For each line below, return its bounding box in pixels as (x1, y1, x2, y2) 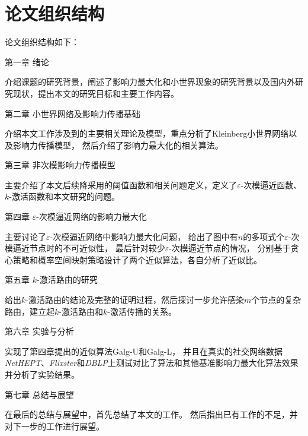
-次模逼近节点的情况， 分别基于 (169, 242, 291, 254)
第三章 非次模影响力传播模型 (5, 159, 115, 171)
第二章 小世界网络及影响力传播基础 (5, 107, 140, 119)
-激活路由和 (59, 305, 103, 317)
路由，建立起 (5, 305, 54, 317)
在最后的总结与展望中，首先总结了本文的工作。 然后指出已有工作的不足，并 (5, 408, 298, 421)
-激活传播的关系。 (107, 305, 177, 317)
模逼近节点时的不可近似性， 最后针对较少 (5, 242, 165, 254)
